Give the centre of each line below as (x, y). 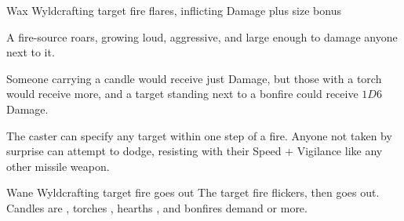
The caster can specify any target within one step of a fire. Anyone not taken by (199, 135)
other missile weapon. (58, 166)
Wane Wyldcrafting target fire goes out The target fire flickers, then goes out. (193, 192)
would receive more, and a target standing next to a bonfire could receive (182, 94)
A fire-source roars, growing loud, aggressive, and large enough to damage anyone (202, 36)
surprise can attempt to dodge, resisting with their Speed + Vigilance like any (195, 151)
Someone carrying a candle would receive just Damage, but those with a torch (194, 78)
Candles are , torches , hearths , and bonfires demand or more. (157, 207)
